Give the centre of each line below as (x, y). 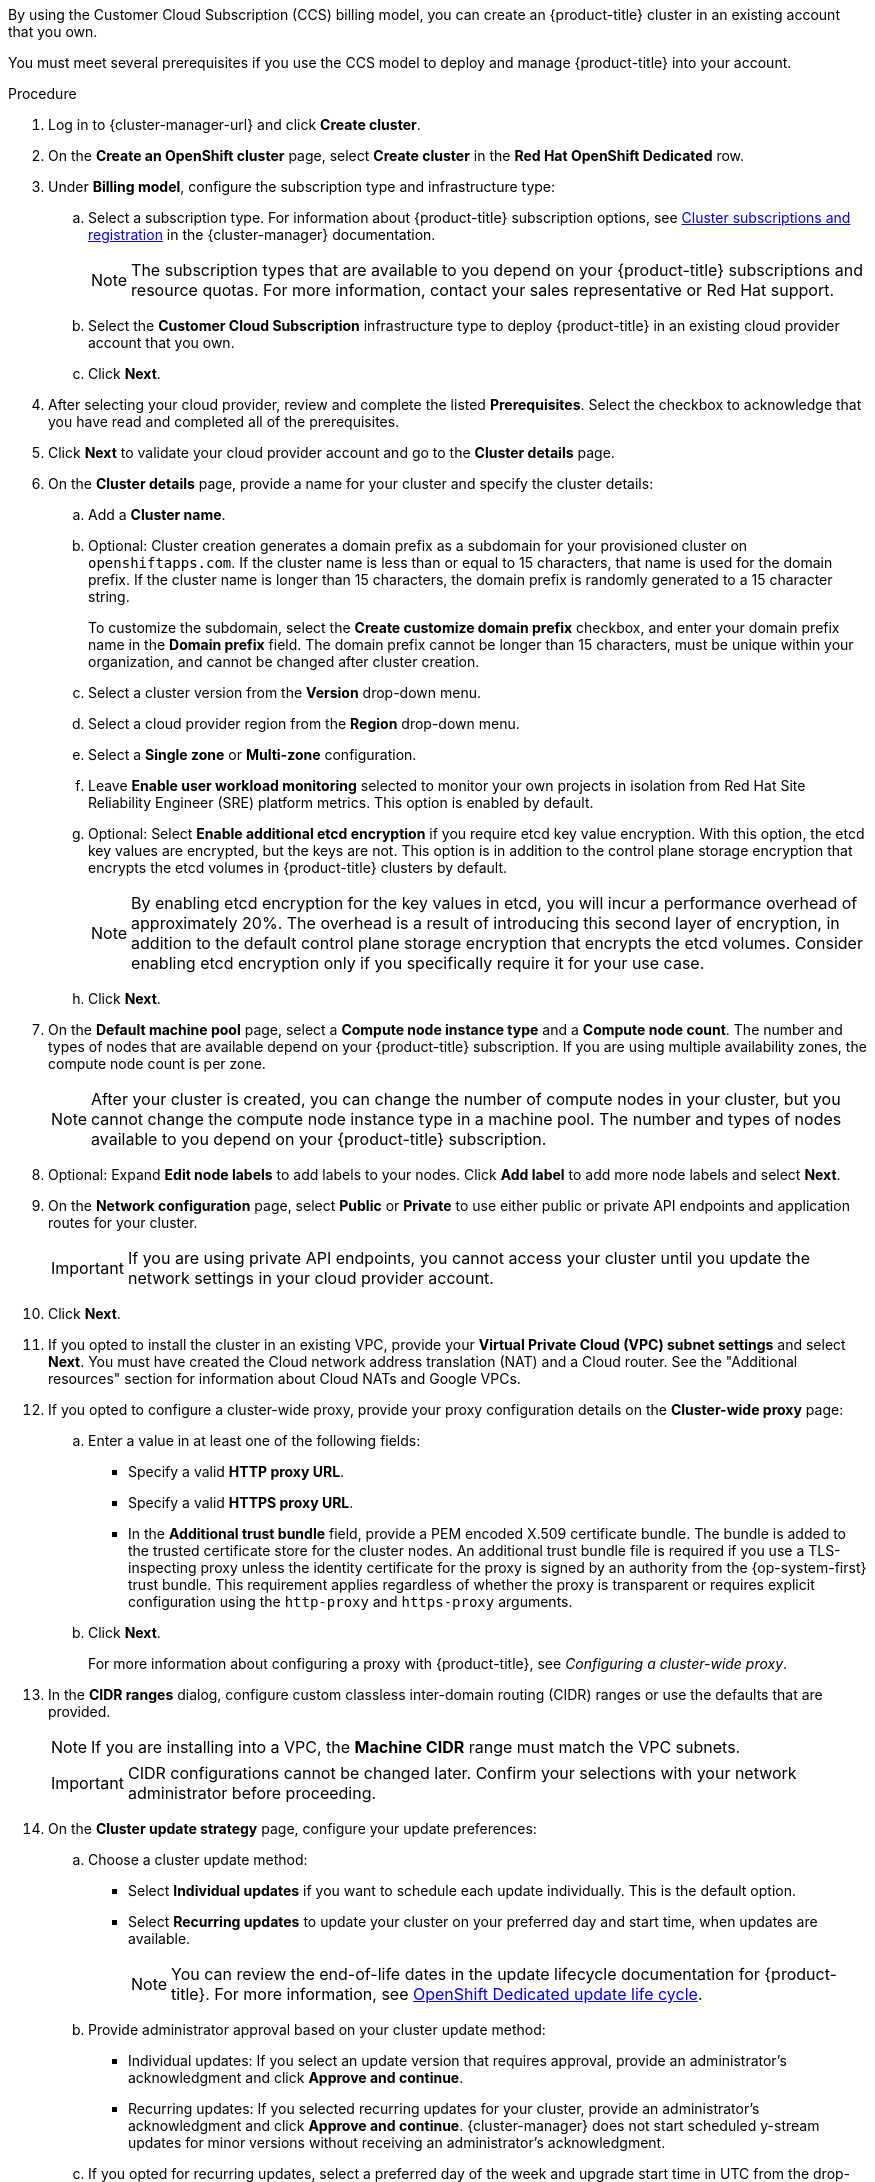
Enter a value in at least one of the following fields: (254, 1440)
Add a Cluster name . (157, 514)
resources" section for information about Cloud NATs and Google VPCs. (284, 1378)
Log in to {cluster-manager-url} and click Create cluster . (234, 124)
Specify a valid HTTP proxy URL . (236, 1471)
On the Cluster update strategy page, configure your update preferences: (292, 1828)
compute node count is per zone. (157, 1063)
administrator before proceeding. (252, 1793)
